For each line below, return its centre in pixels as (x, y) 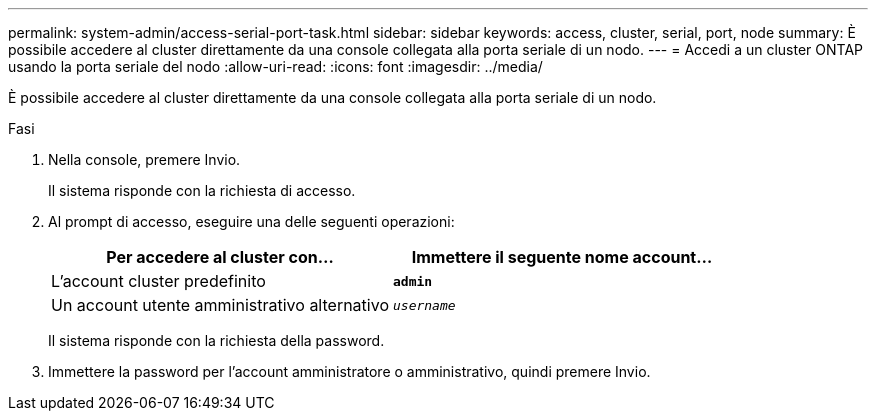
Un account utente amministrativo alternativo (220, 305)
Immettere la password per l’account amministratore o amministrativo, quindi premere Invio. (349, 371)
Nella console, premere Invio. (144, 159)
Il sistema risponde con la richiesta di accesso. (202, 190)
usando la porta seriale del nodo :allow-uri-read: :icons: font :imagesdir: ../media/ (275, 66)
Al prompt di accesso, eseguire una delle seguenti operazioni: (251, 221)
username (424, 305)
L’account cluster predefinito (158, 281)
